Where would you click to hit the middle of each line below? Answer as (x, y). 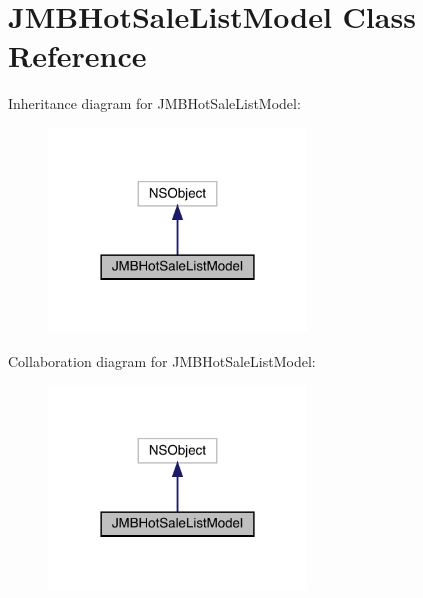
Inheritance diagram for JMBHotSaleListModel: (154, 103)
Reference (77, 55)
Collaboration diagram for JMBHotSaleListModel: (162, 360)
